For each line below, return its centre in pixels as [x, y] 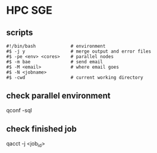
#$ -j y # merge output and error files [79, 51]
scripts [19, 33]
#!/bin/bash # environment [56, 46]
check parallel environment [58, 96]
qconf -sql [19, 110]
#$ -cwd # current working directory [75, 78]
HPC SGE [29, 10]
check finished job [41, 129]
